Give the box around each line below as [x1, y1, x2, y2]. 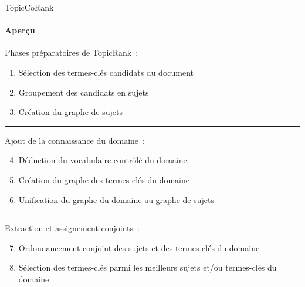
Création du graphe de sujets [18, 106, 123, 118]
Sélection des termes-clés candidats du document [18, 66, 194, 78]
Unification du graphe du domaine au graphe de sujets [18, 193, 214, 205]
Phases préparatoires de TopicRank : [5, 46, 138, 59]
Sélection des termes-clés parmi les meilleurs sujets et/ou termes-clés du [18, 261, 277, 274]
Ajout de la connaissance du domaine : [5, 134, 145, 146]
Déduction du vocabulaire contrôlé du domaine [18, 154, 187, 166]
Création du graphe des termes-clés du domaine [18, 173, 190, 185]
